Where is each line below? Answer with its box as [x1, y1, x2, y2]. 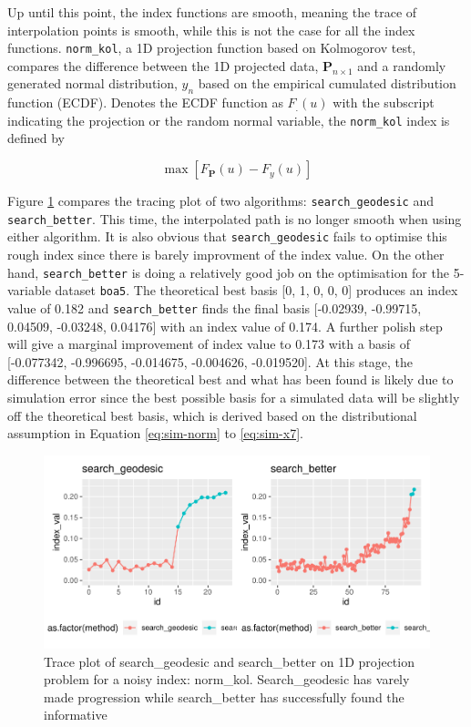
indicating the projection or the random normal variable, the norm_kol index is [7, 110, 450, 129]
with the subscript [333, 93, 435, 112]
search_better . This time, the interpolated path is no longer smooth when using [7, 209, 462, 228]
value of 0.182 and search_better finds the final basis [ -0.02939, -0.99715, [7, 298, 422, 317]
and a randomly [357, 56, 446, 75]
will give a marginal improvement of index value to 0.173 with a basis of [7, 334, 410, 353]
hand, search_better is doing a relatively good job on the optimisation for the [7, 262, 449, 282]
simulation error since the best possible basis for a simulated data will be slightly [7, 387, 460, 406]
